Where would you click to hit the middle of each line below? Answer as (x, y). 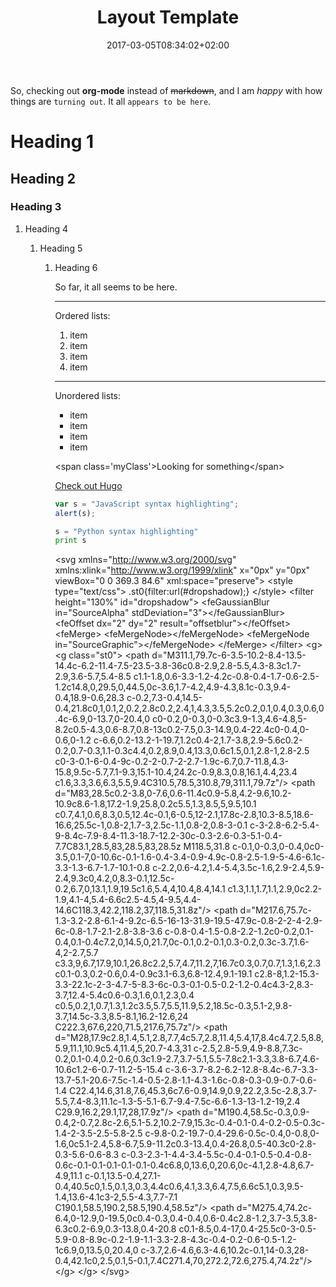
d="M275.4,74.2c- (274, 1208)
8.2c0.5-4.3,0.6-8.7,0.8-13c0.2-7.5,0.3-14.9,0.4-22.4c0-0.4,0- (182, 730)
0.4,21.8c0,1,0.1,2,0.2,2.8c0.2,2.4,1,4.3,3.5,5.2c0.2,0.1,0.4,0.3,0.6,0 (189, 708)
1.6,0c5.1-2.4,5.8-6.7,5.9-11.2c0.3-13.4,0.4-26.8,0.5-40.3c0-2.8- (185, 1144)
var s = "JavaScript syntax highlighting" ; (146, 504)
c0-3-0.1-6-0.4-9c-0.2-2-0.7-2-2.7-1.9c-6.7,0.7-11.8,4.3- (171, 762)
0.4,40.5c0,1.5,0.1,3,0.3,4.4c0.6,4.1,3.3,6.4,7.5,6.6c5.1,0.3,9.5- (179, 1187)
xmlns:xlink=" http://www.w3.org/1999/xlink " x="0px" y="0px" (182, 570)
